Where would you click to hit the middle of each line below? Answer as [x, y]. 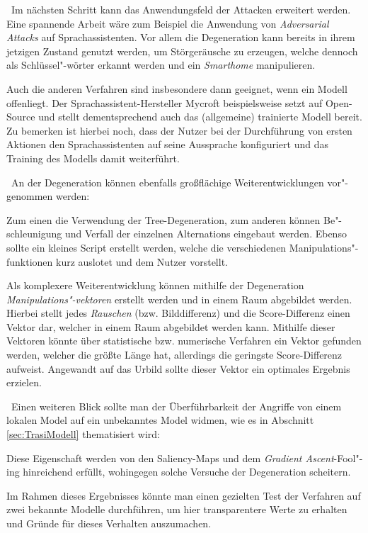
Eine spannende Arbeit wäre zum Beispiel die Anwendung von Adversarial [168, 23]
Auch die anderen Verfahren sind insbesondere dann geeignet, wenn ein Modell [177, 88]
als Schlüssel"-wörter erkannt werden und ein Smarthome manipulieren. [161, 65]
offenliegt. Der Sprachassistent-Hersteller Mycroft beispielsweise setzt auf [165, 102]
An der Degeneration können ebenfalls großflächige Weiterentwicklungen [167, 182]
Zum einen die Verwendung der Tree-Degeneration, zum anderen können [163, 219]
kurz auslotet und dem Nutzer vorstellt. [142, 261]
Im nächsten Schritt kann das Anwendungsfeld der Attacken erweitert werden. [181, 9]
